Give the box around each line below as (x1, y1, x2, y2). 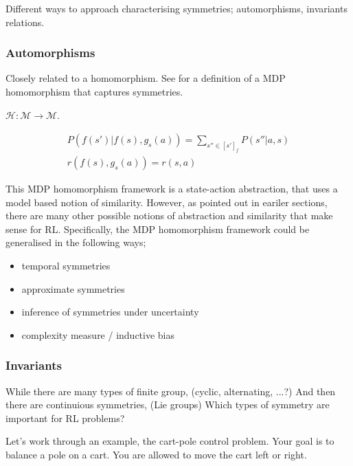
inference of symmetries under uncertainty (21, 304, 199, 319)
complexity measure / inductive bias (21, 327, 175, 342)
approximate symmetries (21, 281, 125, 296)
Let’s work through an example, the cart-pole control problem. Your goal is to (5, 434, 334, 448)
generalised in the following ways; (5, 235, 146, 249)
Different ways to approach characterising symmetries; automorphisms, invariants (5, 1, 348, 15)
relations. (5, 14, 45, 29)
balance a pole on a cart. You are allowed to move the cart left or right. (5, 447, 307, 461)
